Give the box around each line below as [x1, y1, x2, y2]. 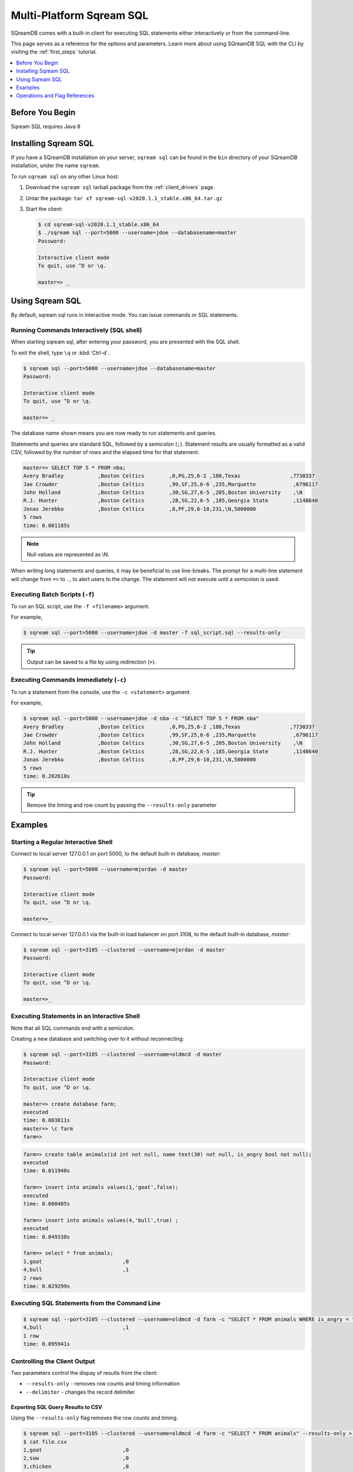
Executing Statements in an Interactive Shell [11, 1012, 141, 1020]
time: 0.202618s [23, 773, 71, 780]
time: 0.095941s [23, 1341, 71, 1348]
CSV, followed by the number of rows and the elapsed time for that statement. [11, 448, 200, 456]
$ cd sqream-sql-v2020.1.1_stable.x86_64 [38, 221, 159, 228]
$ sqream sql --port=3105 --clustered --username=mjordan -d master [23, 946, 225, 953]
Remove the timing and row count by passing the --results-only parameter [26, 801, 217, 809]
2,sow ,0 [23, 1455, 129, 1461]
